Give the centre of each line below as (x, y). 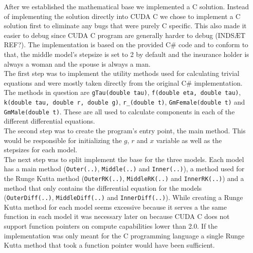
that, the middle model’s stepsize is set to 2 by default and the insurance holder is (126, 54)
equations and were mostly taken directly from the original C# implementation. (123, 82)
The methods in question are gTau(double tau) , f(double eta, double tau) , (122, 92)
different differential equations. (50, 121)
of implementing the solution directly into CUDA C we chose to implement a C (122, 16)
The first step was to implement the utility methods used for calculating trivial (122, 73)
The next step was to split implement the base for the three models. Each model (124, 159)
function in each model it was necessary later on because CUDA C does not (117, 216)
